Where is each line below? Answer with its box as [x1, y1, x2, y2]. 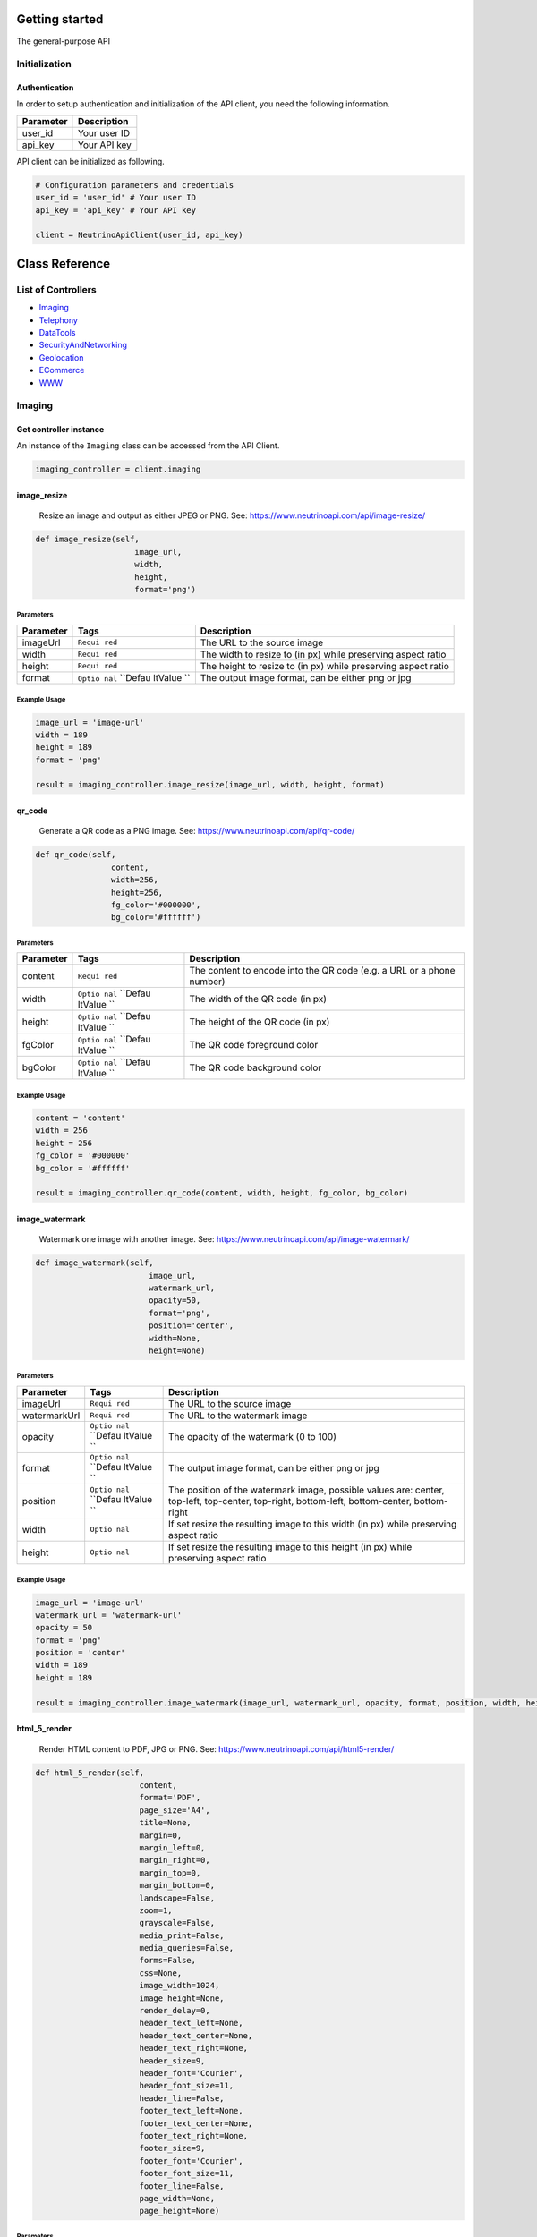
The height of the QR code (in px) [189, 1016, 330, 1028]
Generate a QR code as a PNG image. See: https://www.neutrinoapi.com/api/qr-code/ [38, 826, 355, 837]
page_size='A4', [139, 1805, 210, 1816]
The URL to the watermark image [168, 1409, 308, 1422]
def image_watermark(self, [35, 1258, 154, 1268]
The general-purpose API [16, 36, 111, 47]
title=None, [139, 1817, 192, 1828]
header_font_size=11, [139, 2080, 234, 2091]
